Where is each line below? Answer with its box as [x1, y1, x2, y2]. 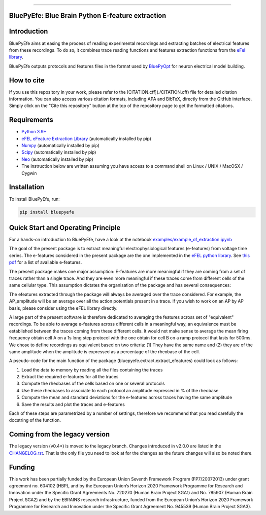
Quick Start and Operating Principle [9, 223, 121, 232]
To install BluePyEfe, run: [9, 196, 60, 202]
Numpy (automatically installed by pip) [21, 143, 100, 148]
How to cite [9, 76, 45, 84]
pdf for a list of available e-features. [9, 259, 82, 265]
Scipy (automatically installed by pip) [21, 149, 96, 155]
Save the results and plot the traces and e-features [21, 401, 125, 407]
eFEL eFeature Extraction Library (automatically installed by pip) [21, 136, 152, 142]
